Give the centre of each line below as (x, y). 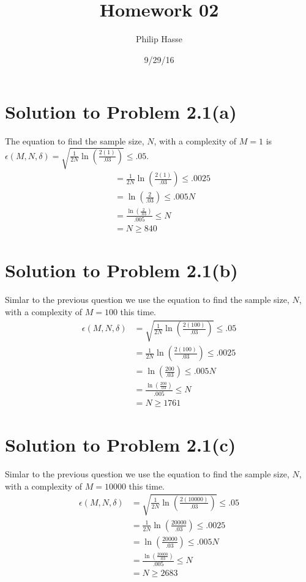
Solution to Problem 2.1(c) (121, 444)
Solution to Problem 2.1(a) (121, 112)
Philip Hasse (159, 39)
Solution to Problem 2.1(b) (121, 270)
